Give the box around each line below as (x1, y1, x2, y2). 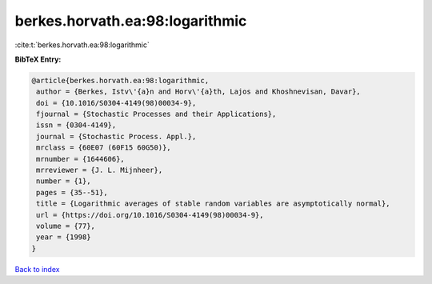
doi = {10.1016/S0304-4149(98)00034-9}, (36, 98, 197, 107)
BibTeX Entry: (14, 54, 62, 64)
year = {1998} (36, 233, 91, 242)
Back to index (14, 264, 60, 274)
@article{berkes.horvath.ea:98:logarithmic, (31, 76, 210, 85)
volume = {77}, (36, 222, 96, 230)
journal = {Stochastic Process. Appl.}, (36, 132, 197, 141)
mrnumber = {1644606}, (36, 154, 126, 163)
